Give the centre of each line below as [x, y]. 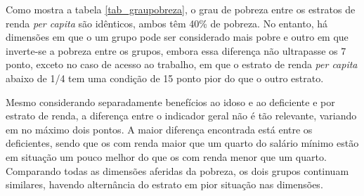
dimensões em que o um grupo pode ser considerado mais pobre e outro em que [177, 37]
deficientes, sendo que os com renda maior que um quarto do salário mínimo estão [182, 143]
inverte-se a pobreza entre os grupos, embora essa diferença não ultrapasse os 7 [176, 50]
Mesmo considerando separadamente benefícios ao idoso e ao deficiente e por [170, 102]
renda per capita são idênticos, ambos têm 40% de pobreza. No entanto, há [167, 23]
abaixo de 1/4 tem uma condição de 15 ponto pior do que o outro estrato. [165, 78]
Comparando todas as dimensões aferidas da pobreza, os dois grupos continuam [177, 170]
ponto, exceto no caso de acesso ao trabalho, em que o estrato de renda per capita [182, 64]
